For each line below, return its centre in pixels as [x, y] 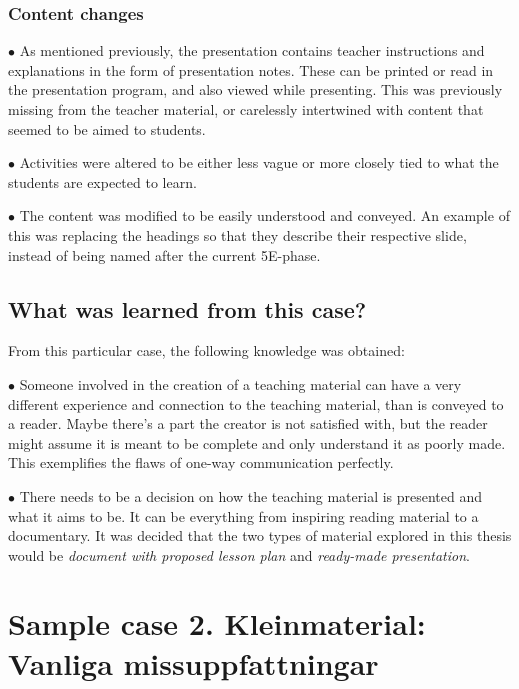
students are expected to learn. [102, 181]
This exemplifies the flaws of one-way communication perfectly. [201, 462]
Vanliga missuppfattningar [193, 662]
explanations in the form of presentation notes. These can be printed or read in [251, 69]
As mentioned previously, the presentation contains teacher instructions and [252, 50]
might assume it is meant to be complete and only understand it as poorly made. [257, 442]
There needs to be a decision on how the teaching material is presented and [251, 495]
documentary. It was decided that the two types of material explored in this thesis [260, 535]
